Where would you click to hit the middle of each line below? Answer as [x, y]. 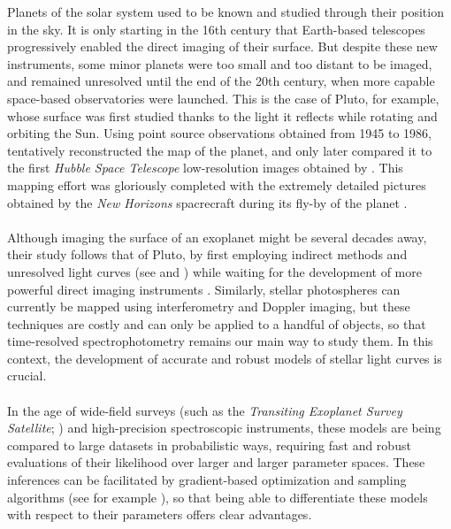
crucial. [27, 376]
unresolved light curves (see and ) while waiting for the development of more [214, 271]
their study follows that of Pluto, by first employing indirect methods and [207, 254]
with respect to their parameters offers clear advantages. [160, 514]
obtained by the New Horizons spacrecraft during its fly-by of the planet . [207, 202]
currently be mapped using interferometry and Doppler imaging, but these [209, 307]
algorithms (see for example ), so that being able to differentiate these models [218, 497]
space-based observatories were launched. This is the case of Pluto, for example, [223, 98]
